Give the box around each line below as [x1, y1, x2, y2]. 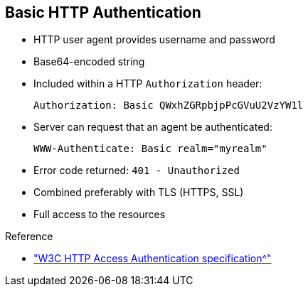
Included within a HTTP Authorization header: [33, 77, 262, 90]
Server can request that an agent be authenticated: [33, 121, 272, 134]
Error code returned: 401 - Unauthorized [33, 164, 240, 177]
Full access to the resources [33, 208, 166, 221]
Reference [5, 230, 53, 243]
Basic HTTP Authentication [5, 4, 201, 21]
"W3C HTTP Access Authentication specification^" [33, 252, 272, 265]
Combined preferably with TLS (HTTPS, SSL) [33, 186, 244, 199]
